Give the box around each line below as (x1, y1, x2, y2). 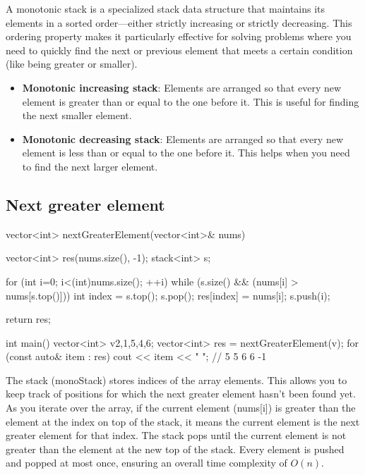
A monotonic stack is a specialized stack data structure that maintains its (6, 1, 325, 16)
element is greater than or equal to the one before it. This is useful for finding (22, 94, 359, 109)
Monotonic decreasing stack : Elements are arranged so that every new (22, 131, 343, 146)
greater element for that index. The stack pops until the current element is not (6, 428, 347, 443)
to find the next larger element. (22, 159, 158, 173)
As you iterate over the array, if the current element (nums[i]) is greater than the (6, 400, 356, 415)
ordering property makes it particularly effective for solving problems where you (6, 29, 352, 44)
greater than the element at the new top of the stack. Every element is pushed (6, 441, 345, 456)
